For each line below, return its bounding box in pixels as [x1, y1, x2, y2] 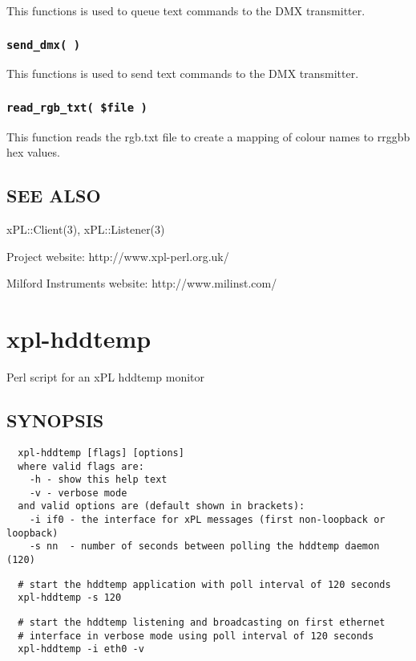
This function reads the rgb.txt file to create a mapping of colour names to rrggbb [6, 128, 410, 145]
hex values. [6, 144, 60, 161]
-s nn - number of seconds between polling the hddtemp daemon [29, 541, 380, 553]
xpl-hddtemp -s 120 [18, 592, 122, 604]
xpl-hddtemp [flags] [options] [18, 447, 184, 459]
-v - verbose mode [29, 487, 127, 499]
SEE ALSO [6, 183, 101, 208]
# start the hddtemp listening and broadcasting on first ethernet [18, 617, 386, 629]
